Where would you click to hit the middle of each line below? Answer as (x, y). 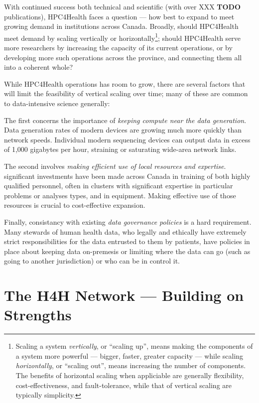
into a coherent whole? (39, 67)
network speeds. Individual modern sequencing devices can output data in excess (127, 139)
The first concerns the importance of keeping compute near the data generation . (125, 120)
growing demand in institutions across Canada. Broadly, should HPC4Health (121, 26)
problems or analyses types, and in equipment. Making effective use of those (120, 195)
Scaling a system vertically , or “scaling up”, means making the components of (134, 346)
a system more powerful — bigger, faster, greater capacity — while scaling (129, 355)
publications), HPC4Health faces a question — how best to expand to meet (119, 16)
